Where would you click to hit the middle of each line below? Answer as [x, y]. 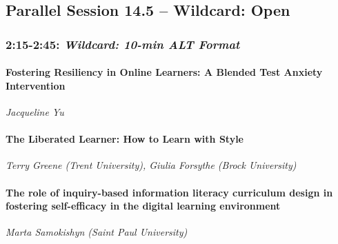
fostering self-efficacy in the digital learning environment [143, 206]
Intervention [36, 85]
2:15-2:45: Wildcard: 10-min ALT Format [123, 44]
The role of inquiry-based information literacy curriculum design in [169, 192]
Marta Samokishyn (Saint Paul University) [97, 232]
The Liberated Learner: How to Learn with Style [125, 139]
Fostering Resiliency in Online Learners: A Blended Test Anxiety [164, 72]
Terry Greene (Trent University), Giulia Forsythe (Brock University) [151, 165]
